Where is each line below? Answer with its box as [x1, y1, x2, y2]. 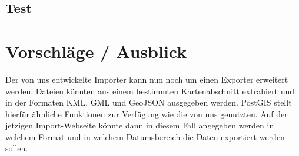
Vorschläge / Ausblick [5, 39, 187, 63]
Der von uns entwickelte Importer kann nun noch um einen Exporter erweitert [5, 73, 288, 85]
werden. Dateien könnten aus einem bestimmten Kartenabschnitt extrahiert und [5, 84, 294, 97]
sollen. [5, 142, 28, 154]
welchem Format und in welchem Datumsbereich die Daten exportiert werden [5, 130, 285, 143]
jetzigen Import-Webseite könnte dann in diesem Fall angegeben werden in [5, 119, 274, 131]
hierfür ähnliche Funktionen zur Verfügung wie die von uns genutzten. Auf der [5, 107, 288, 120]
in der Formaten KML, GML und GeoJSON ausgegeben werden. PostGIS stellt [5, 96, 292, 108]
